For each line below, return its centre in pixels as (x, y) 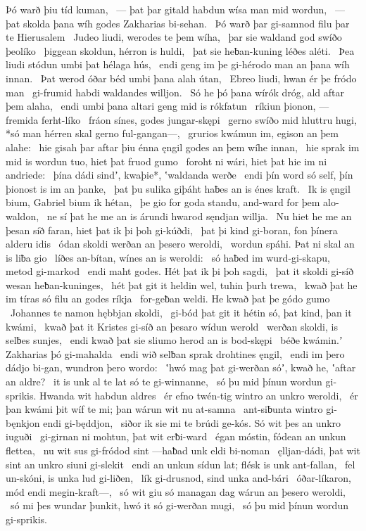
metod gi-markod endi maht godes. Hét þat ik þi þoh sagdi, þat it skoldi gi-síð (180, 271)
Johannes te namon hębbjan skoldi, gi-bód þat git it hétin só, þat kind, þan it (181, 313)
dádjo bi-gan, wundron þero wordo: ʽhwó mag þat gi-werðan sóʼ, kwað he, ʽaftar (181, 367)
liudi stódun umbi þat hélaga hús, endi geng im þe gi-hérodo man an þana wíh (178, 64)
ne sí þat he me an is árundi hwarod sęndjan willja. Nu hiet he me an (199, 216)
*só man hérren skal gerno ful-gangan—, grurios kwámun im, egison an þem (172, 133)
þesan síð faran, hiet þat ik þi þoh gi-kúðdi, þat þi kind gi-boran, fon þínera (172, 230)
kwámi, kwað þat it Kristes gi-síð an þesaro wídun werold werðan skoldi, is (172, 326)
